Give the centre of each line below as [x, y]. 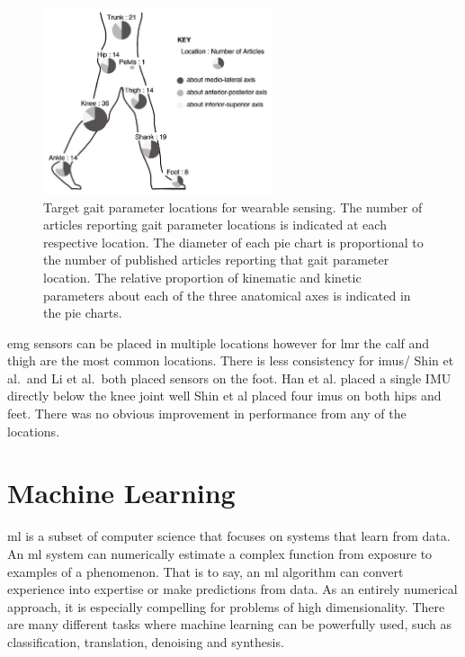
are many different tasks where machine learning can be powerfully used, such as [230, 624]
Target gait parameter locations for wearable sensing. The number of [233, 207]
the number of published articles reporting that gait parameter [216, 260]
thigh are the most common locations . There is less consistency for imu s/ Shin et [231, 360]
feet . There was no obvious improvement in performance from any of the [207, 414]
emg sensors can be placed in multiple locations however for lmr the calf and [219, 342]
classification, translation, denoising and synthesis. [146, 641]
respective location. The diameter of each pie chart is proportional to [233, 242]
